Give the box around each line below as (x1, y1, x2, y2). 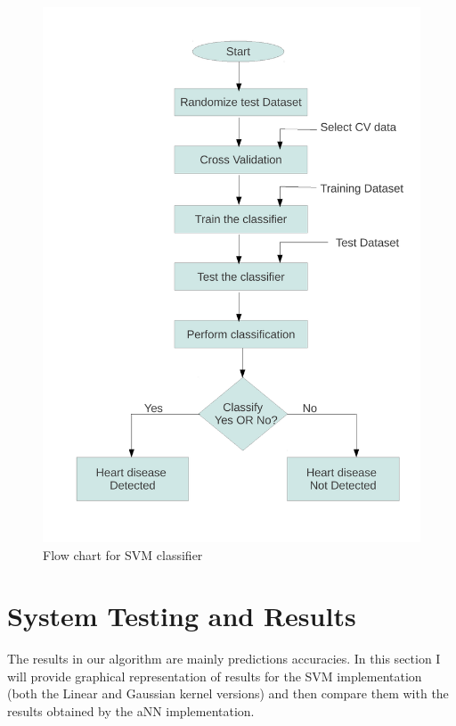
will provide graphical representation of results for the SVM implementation (7, 666, 422, 685)
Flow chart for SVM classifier (43, 545, 203, 564)
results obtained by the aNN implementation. (7, 702, 255, 721)
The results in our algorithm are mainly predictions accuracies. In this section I (7, 649, 441, 668)
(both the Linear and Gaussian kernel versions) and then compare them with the (7, 684, 449, 703)
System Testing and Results (7, 598, 356, 634)
